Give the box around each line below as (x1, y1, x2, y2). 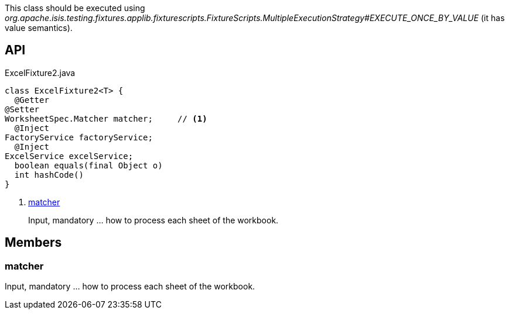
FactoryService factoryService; (5, 132, 153, 142)
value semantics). (5, 23, 73, 33)
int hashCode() (14, 170, 84, 180)
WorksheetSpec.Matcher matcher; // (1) (5, 113, 207, 123)
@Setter (5, 104, 40, 114)
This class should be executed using (5, 3, 145, 13)
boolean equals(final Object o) (14, 160, 163, 170)
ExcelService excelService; (5, 151, 134, 161)
